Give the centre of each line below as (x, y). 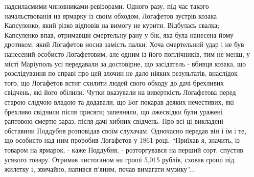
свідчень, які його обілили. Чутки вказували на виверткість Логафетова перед (120, 92)
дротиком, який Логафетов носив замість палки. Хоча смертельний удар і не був (124, 44)
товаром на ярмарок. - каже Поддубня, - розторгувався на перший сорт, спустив (124, 149)
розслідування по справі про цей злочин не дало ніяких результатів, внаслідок (121, 73)
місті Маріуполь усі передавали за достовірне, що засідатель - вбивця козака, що (125, 63)
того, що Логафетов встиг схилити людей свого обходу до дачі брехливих (114, 82)
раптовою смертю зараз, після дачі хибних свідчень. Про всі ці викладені (114, 121)
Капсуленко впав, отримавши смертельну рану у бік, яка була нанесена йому (119, 34)
